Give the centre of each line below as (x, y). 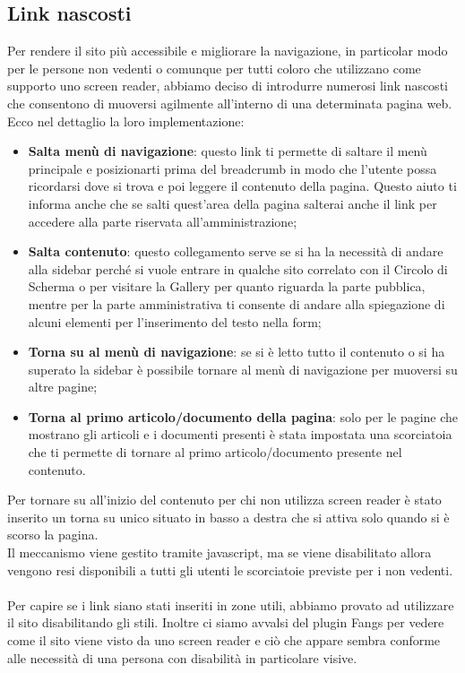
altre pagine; (63, 387)
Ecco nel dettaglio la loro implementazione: (126, 121)
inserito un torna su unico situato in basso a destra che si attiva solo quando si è (228, 517)
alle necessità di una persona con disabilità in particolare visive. (182, 657)
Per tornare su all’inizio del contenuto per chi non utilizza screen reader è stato (224, 500)
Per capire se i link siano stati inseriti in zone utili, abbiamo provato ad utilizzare (231, 604)
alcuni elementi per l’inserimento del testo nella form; (175, 321)
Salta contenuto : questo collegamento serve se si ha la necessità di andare (236, 251)
